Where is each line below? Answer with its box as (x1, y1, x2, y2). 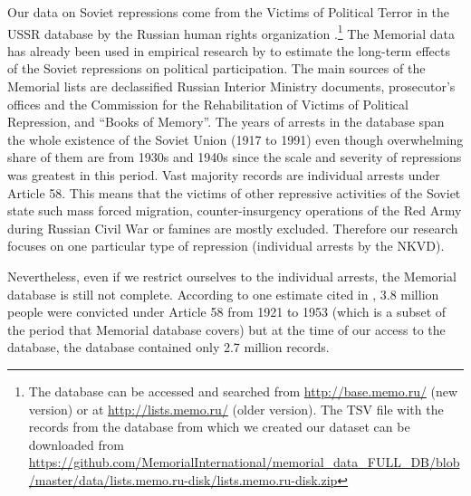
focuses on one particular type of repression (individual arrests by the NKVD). (7, 236, 445, 255)
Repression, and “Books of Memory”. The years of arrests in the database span (7, 112, 445, 131)
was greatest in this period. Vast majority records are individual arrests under (7, 166, 440, 184)
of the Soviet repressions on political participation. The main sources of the (7, 59, 426, 78)
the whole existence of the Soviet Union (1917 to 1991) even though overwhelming (7, 129, 464, 148)
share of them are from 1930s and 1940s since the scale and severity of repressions (7, 148, 462, 167)
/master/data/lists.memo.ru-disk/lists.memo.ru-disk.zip (28, 470, 338, 489)
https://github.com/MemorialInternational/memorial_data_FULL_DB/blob (28, 453, 460, 472)
